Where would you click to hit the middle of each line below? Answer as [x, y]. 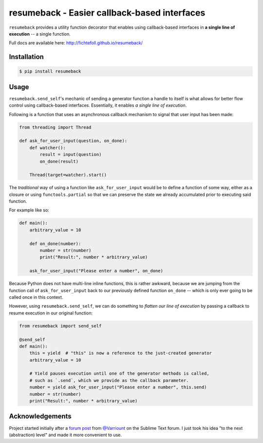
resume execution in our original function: [51, 313]
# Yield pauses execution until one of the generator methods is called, [119, 374]
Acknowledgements [40, 416]
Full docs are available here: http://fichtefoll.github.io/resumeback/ [76, 43]
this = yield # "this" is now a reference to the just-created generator [121, 353]
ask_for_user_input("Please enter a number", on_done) [96, 271]
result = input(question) [71, 154]
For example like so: [29, 210]
